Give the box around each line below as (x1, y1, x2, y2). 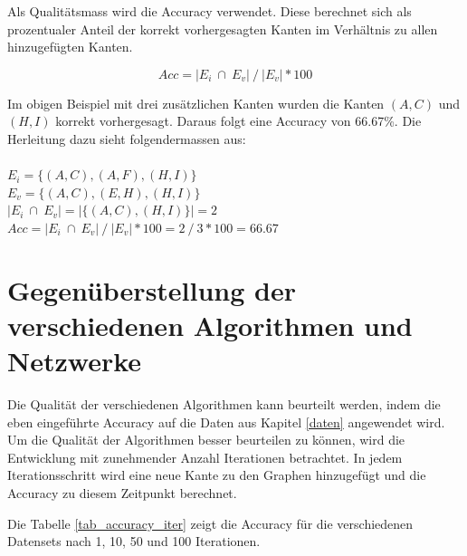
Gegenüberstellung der (7, 271, 297, 308)
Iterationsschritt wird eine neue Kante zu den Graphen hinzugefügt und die (7, 465, 426, 484)
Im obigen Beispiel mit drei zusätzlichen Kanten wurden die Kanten (7, 93, 385, 112)
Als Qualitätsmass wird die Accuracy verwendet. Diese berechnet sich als (7, 2, 412, 20)
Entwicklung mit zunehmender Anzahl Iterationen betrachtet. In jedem (7, 447, 403, 466)
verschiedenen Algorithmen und (7, 306, 413, 343)
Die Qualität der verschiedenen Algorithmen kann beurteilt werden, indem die (7, 395, 441, 414)
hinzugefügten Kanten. (7, 37, 133, 56)
